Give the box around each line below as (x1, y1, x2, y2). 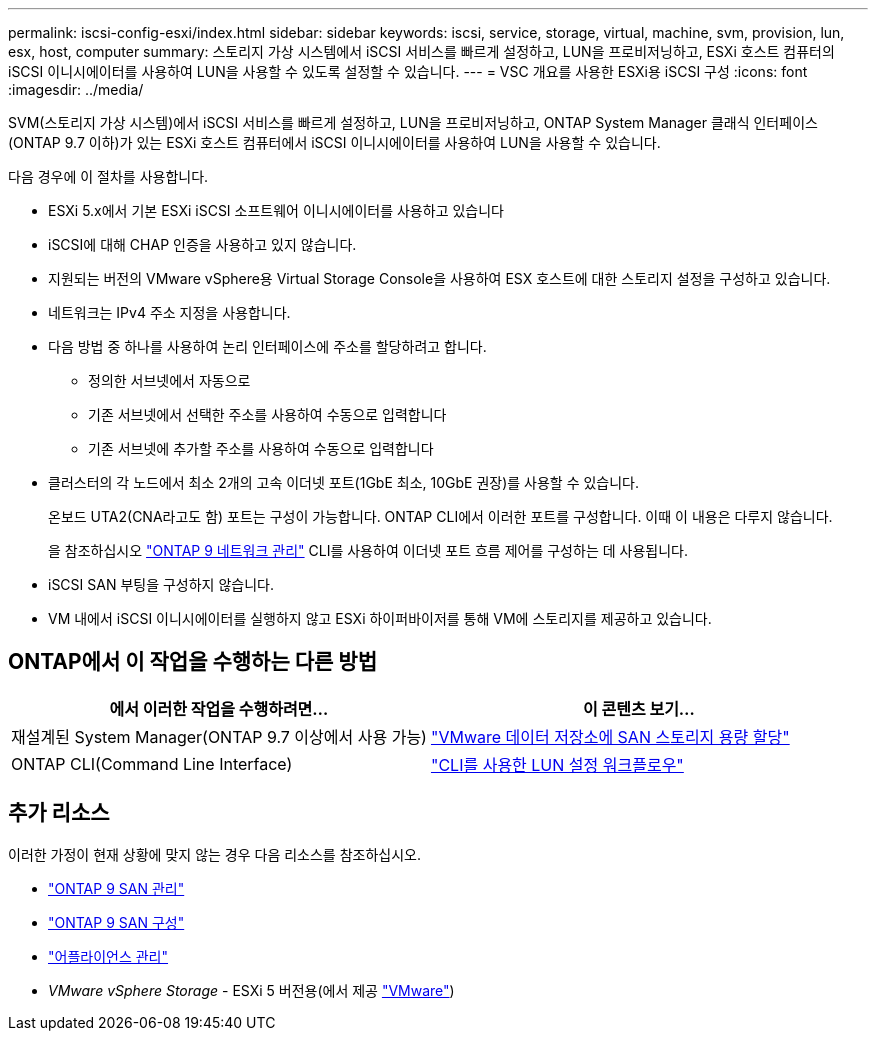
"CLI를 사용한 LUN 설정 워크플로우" (430, 754, 684, 775)
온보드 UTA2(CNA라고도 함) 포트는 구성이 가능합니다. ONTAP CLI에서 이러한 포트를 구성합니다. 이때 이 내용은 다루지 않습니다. (48, 508, 833, 525)
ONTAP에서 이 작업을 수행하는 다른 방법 (8, 649, 377, 675)
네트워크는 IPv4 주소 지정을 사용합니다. (48, 304, 291, 321)
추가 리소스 (8, 800, 110, 826)
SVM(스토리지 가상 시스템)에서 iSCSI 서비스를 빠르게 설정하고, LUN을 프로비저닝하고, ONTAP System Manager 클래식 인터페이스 (8, 114, 818, 131)
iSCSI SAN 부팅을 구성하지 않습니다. (48, 576, 274, 593)
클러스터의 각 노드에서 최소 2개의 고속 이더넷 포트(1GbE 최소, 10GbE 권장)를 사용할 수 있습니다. (48, 474, 640, 491)
